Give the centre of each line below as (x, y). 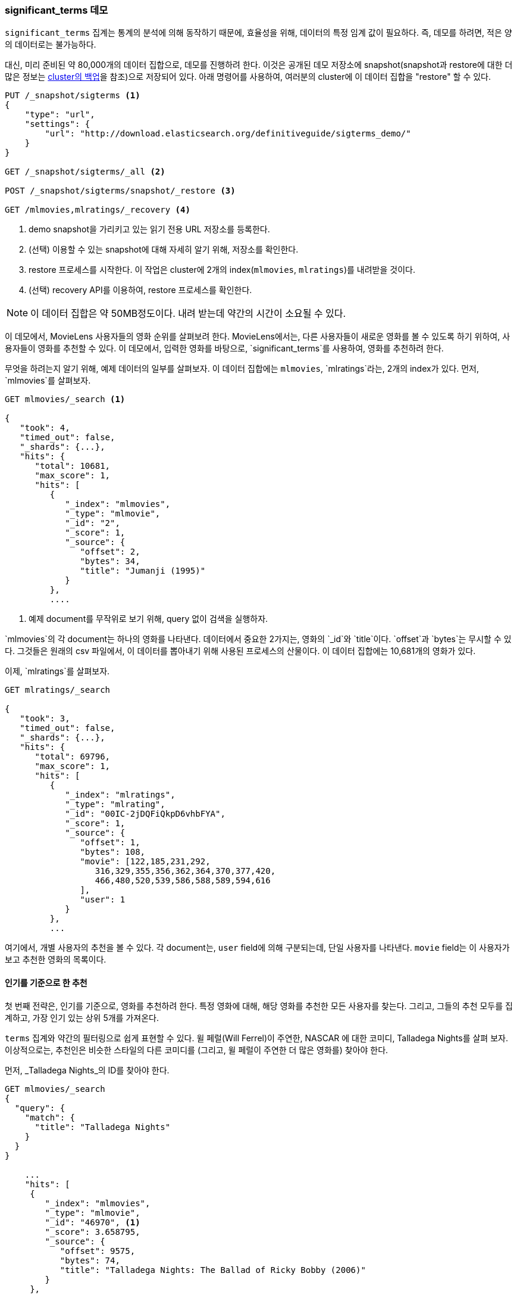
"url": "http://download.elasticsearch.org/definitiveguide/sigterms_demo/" (228, 134)
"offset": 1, (110, 843)
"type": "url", (60, 115)
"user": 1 (103, 900)
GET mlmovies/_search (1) (65, 399)
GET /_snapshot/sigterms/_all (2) (85, 172)
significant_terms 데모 (57, 10)
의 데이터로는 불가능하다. (51, 45)
